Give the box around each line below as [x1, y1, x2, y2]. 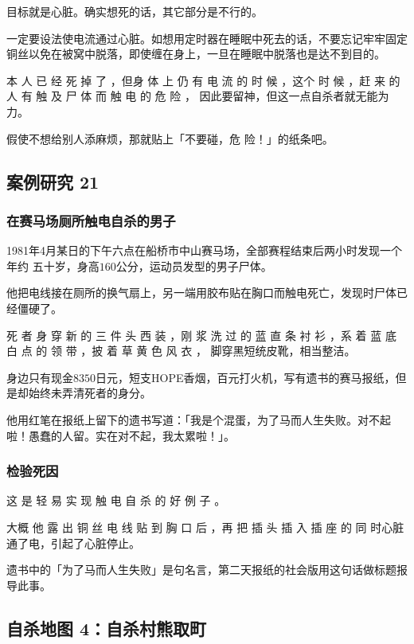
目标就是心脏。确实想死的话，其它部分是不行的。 [6, 3, 263, 19]
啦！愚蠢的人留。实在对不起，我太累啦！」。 [6, 427, 235, 443]
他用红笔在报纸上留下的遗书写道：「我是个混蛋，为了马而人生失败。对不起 [6, 411, 391, 427]
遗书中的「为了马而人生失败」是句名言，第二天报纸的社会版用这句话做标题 [6, 561, 396, 578]
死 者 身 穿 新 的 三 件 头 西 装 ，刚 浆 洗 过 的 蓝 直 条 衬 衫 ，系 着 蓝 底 [6, 326, 396, 343]
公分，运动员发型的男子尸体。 [115, 257, 272, 274]
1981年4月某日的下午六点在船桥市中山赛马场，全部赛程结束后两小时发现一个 [6, 242, 402, 259]
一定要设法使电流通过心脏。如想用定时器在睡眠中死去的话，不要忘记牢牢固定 [6, 29, 408, 46]
